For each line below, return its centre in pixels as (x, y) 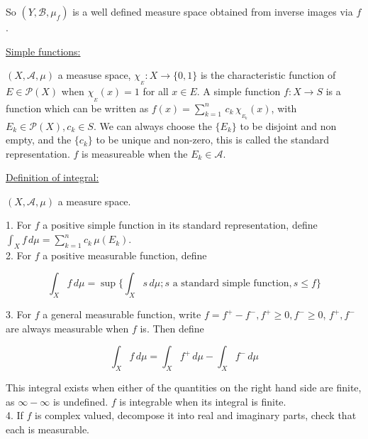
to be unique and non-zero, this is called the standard (213, 140)
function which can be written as (77, 108)
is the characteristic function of (268, 75)
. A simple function (239, 91)
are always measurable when (67, 328)
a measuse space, (94, 75)
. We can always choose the (152, 125)
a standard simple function (231, 284)
